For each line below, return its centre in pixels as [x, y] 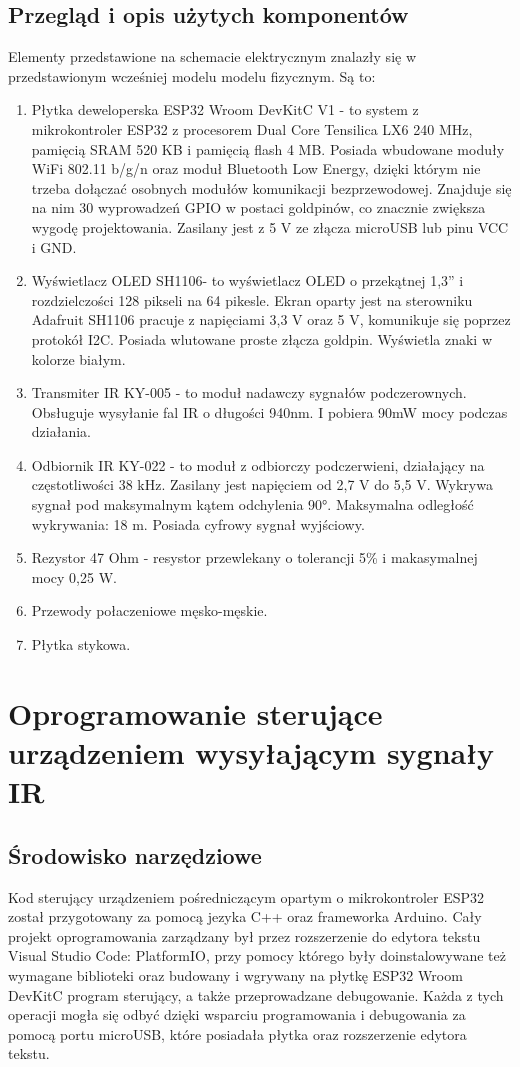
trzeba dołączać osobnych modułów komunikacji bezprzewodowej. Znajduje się [271, 187]
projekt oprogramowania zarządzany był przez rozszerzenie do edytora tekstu [244, 935]
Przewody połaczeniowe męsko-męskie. [149, 610]
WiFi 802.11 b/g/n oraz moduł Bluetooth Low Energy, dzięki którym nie [256, 168]
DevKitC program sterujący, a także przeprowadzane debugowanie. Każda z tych [256, 994]
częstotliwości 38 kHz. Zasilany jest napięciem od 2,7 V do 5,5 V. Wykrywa [262, 484]
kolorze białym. [78, 358]
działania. [61, 431]
